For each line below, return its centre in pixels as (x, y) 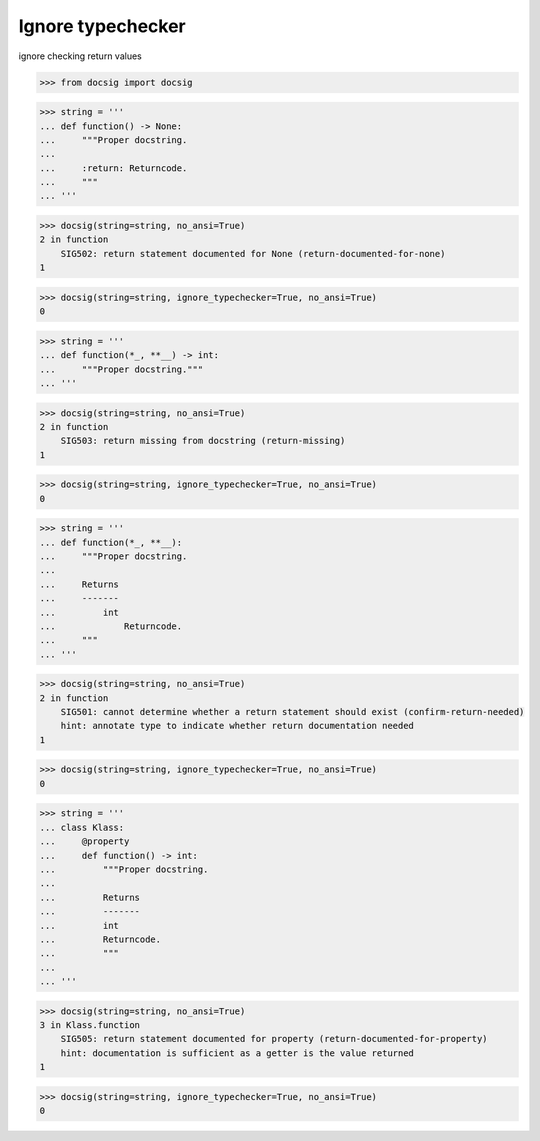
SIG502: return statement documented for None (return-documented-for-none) (253, 253)
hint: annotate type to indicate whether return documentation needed (237, 726)
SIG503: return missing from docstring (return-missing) (203, 441)
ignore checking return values (80, 56)
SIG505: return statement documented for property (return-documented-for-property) (274, 1039)
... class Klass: (82, 827)
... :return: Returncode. (113, 168)
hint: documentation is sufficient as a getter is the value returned (237, 1053)
